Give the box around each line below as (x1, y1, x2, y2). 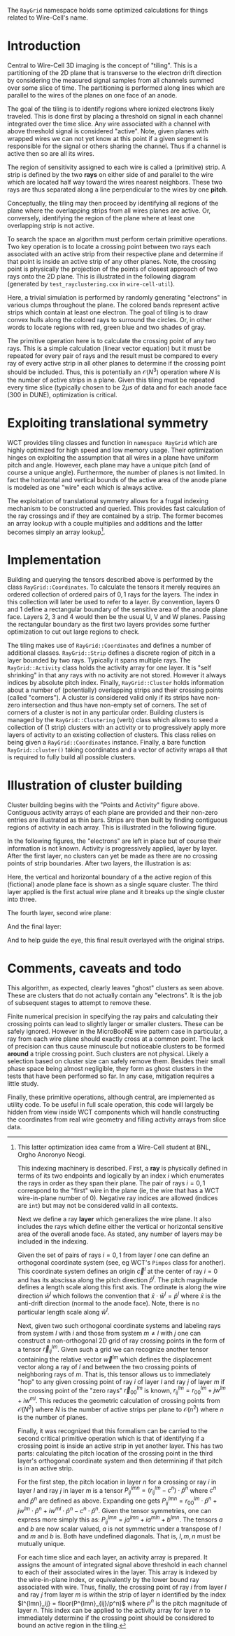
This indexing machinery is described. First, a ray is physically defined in (17, 1164, 228, 1172)
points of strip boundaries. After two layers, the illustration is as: (7, 859, 192, 867)
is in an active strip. (17, 1463, 74, 1472)
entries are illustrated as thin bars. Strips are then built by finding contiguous (7, 816, 228, 824)
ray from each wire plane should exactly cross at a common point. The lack (7, 1035, 224, 1043)
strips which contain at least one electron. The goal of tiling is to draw (7, 308, 208, 317)
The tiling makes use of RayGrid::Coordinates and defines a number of (7, 641, 212, 650)
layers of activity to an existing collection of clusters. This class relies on (7, 731, 216, 739)
